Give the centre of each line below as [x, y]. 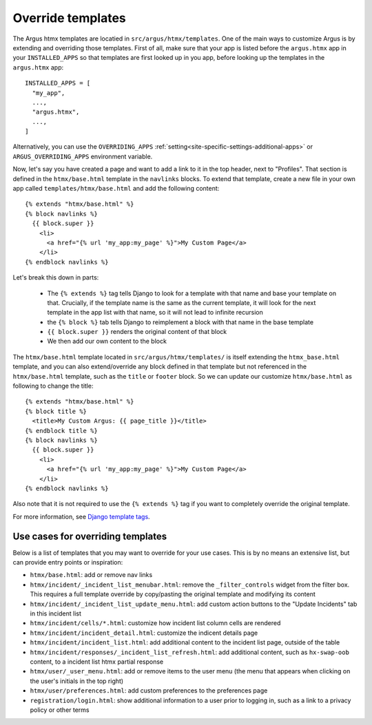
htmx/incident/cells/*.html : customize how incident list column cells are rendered [155, 623]
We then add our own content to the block [107, 342]
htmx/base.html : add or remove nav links [91, 575]
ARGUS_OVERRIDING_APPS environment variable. [83, 156]
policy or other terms [60, 710]
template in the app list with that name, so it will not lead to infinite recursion [155, 313]
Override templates [70, 18]
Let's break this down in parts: [56, 277]
